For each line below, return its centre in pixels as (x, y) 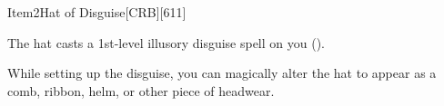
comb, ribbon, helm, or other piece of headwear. (141, 90)
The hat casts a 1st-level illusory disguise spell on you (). (166, 42)
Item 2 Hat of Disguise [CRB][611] (97, 12)
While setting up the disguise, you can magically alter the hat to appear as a (222, 73)
